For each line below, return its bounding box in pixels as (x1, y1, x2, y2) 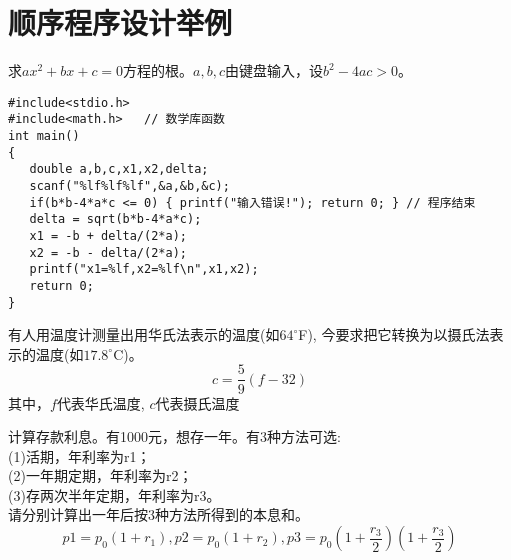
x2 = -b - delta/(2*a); (29, 245, 187, 260)
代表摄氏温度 (155, 392, 240, 413)
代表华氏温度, (56, 392, 145, 413)
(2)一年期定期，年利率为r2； (8, 465, 193, 486)
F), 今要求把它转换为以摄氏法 (298, 324, 490, 345)
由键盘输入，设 (225, 60, 324, 81)
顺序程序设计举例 (8, 2, 233, 43)
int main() (8, 129, 80, 144)
